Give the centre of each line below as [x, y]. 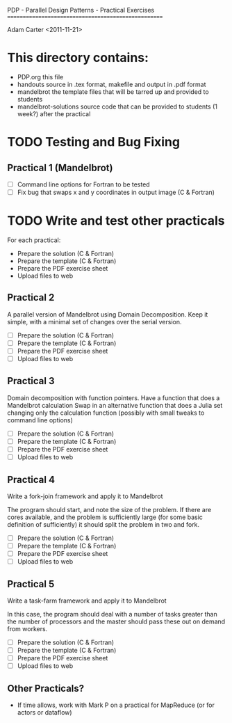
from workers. [27, 629]
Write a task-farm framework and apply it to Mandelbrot [87, 601]
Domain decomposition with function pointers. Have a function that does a [114, 398]
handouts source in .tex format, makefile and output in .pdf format [111, 84]
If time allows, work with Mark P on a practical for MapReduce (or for [116, 705]
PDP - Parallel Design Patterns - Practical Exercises [81, 10]
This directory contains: [78, 58]
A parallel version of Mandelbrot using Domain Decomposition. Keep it [108, 314]
